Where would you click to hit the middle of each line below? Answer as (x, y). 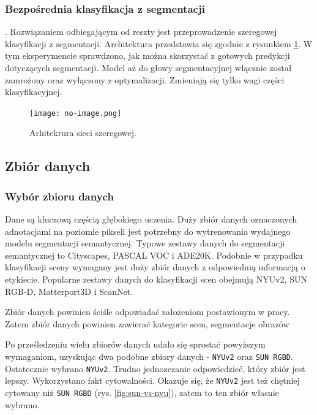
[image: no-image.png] (76, 113)
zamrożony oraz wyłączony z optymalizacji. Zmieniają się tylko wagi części (145, 79)
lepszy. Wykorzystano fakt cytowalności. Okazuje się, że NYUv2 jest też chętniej (152, 380)
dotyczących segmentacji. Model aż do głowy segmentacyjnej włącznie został (148, 67)
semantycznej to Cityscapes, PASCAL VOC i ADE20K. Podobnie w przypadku (154, 255)
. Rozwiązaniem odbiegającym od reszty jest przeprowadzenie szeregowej (141, 32)
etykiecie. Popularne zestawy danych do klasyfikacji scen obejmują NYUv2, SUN (156, 279)
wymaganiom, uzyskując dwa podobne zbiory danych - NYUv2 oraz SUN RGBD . (149, 356)
